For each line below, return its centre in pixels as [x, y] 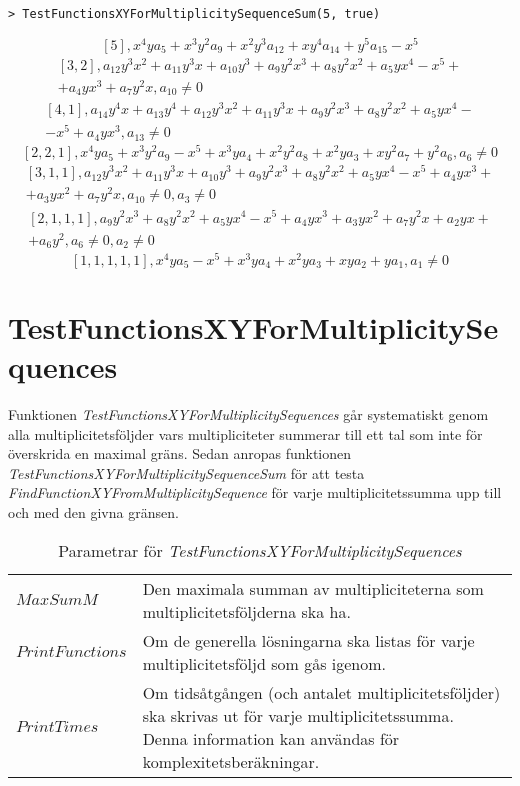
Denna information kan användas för [271, 738]
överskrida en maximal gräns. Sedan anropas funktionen [180, 453]
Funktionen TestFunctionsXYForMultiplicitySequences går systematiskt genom [248, 414]
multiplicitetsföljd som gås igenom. [264, 663]
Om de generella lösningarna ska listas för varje [308, 640]
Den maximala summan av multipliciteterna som [313, 588]
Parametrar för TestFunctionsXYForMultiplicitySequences [260, 550]
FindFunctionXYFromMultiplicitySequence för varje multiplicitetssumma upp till [255, 492]
